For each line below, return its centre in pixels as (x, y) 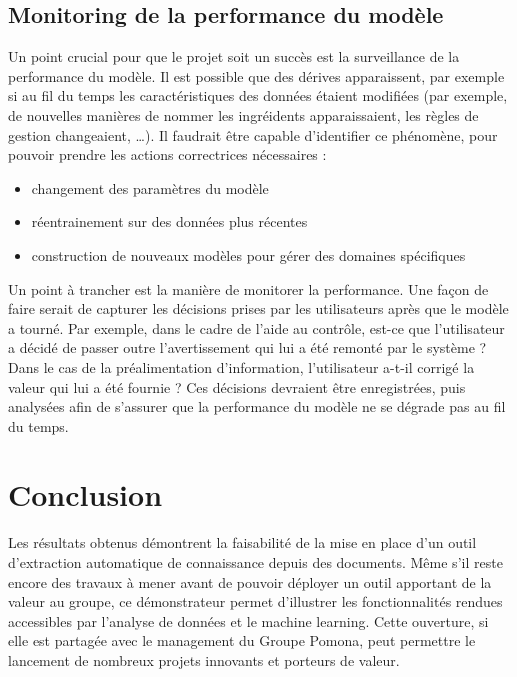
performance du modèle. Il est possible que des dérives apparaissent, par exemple (256, 75)
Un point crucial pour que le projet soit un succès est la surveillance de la (234, 56)
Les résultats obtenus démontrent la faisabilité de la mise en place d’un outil (242, 542)
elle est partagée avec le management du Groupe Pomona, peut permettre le (242, 640)
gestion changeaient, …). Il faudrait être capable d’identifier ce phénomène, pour (253, 134)
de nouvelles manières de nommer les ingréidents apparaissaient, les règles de (243, 114)
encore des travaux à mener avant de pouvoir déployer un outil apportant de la (250, 581)
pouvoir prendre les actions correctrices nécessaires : (167, 154)
